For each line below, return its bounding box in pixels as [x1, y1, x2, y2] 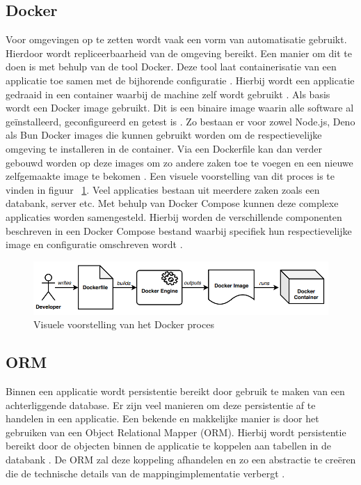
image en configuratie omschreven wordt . [6, 237, 183, 252]
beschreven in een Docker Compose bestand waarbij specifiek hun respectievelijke [6, 223, 352, 238]
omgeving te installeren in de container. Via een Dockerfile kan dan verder [6, 141, 323, 155]
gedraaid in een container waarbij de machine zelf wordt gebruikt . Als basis [6, 86, 330, 101]
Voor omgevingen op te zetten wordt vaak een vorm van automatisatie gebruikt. [6, 32, 347, 47]
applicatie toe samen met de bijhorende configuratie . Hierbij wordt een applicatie [6, 72, 355, 87]
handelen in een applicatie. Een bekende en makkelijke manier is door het [6, 411, 319, 426]
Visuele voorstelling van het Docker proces [33, 317, 214, 332]
